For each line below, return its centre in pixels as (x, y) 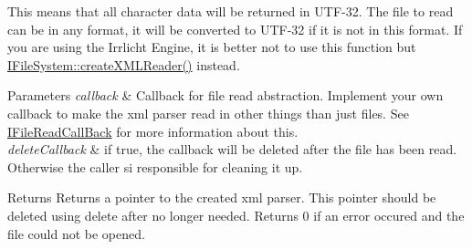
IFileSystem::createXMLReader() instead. (124, 64)
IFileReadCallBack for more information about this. (153, 131)
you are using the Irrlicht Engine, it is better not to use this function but (212, 47)
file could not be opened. (76, 233)
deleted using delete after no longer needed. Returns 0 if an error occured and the (236, 215)
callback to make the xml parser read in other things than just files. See (208, 113)
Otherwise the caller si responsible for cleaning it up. (155, 166)
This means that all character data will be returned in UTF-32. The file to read (231, 11)
